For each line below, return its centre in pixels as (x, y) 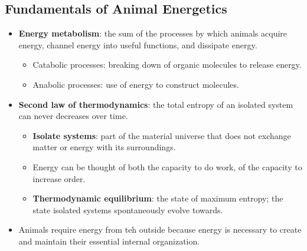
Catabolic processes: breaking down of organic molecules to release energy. (167, 65)
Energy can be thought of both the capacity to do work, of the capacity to (167, 166)
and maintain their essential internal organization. (109, 241)
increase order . (59, 178)
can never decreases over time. (73, 116)
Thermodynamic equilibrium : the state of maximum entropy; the (158, 198)
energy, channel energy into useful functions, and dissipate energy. (138, 44)
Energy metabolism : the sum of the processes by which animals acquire (153, 33)
